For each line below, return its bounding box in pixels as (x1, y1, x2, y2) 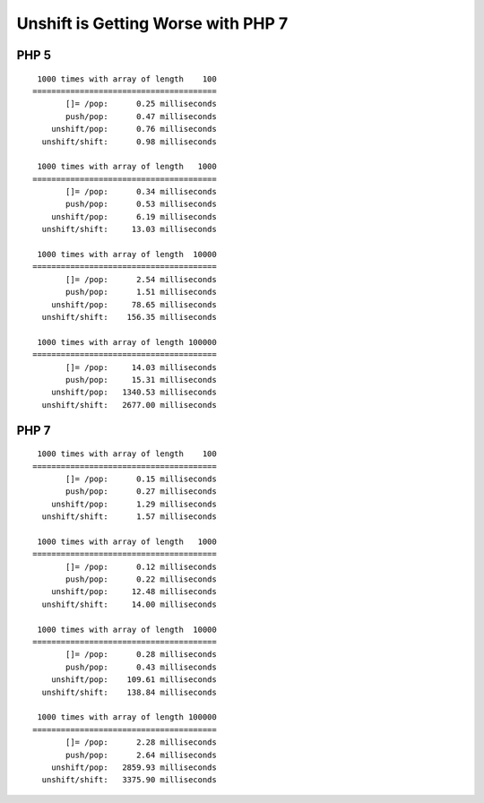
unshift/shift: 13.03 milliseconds (41, 224, 217, 235)
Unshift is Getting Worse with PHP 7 (16, 13, 289, 33)
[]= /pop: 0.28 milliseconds (65, 650, 217, 660)
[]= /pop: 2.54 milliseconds (65, 274, 217, 284)
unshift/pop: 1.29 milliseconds (50, 498, 217, 509)
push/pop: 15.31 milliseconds (65, 375, 217, 384)
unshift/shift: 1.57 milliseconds (41, 512, 217, 522)
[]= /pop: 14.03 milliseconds (65, 362, 217, 372)
